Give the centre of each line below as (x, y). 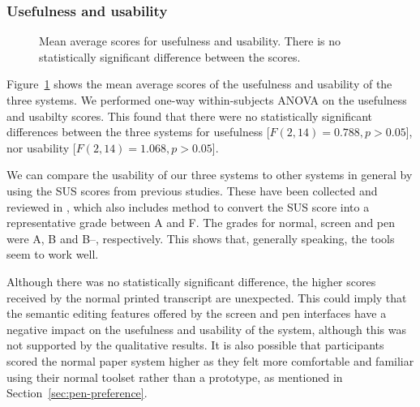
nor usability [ (41, 147)
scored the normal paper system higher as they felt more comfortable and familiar (210, 360)
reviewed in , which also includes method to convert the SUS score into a (188, 206)
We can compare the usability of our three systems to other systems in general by (210, 175)
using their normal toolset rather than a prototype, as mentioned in (175, 377)
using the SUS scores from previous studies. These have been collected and (192, 190)
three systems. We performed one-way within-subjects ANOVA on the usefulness (207, 100)
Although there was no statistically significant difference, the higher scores (191, 281)
